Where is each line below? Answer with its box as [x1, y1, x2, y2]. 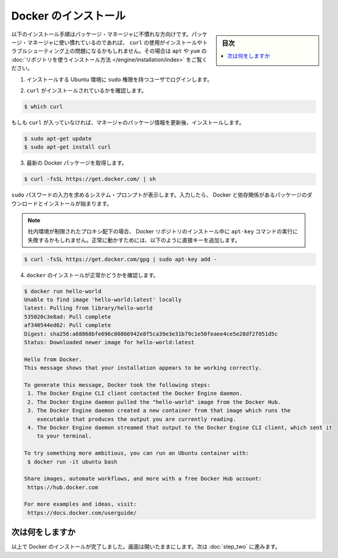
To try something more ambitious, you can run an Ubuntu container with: [24, 450, 249, 457]
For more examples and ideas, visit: [24, 501, 137, 508]
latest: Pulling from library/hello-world [24, 305, 153, 312]
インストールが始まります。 [43, 200, 113, 207]
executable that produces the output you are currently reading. [37, 415, 236, 423]
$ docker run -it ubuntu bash [27, 458, 118, 465]
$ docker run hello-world [24, 288, 102, 295]
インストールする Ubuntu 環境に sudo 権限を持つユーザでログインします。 [26, 76, 213, 83]
